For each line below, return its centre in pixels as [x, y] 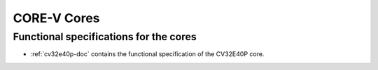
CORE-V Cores [57, 18]
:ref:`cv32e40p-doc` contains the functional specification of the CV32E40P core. [147, 54]
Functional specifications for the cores [105, 37]
